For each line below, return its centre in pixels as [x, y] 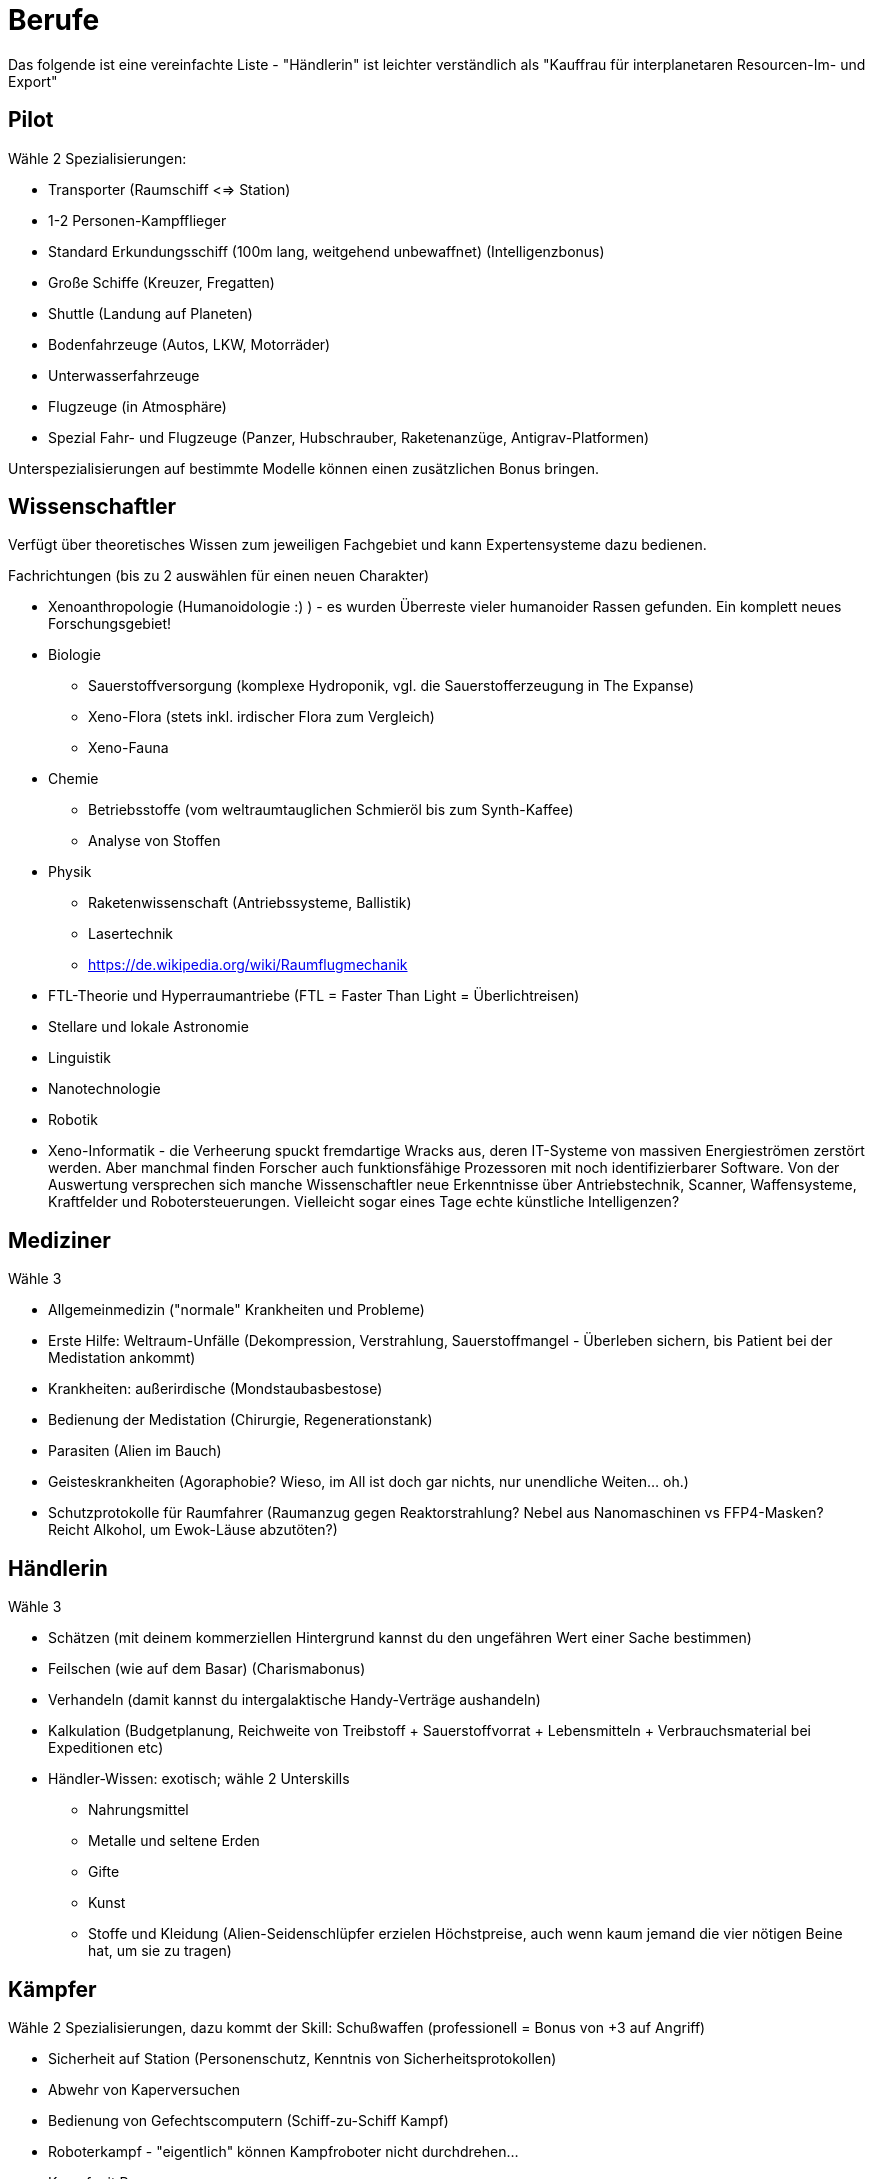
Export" [33, 81]
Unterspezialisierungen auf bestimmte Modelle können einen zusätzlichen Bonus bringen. [304, 468]
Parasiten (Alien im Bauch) [135, 1451]
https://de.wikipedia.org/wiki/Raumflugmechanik [248, 965]
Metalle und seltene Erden [174, 1841]
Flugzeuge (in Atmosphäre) [137, 406]
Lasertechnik [131, 934]
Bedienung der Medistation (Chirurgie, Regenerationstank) [240, 1420]
